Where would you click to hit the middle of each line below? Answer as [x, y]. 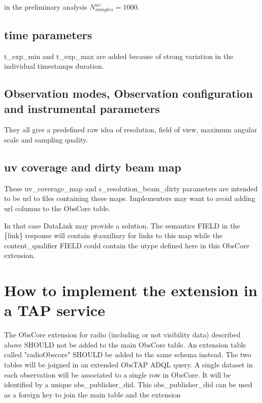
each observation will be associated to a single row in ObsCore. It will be [118, 374]
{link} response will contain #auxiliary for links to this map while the [113, 235]
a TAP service [55, 310]
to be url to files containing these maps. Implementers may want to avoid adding [130, 198]
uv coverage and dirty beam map [93, 167]
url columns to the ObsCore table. [57, 208]
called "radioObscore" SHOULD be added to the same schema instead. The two [128, 354]
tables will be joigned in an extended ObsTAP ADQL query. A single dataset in [128, 365]
